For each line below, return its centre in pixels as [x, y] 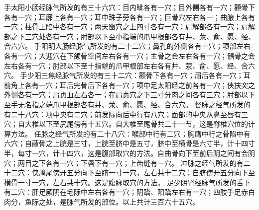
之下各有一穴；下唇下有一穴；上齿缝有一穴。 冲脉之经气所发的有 [137, 163]
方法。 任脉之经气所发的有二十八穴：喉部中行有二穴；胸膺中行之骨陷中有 [130, 133]
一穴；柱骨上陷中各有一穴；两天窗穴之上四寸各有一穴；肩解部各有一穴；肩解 [129, 27]
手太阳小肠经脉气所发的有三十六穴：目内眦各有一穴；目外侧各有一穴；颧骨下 [129, 7]
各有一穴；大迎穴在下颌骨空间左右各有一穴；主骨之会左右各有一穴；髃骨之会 [129, 55]
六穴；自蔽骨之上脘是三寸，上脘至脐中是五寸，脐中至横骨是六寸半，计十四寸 [129, 143]
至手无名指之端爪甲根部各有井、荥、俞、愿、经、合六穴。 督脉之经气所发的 [127, 104]
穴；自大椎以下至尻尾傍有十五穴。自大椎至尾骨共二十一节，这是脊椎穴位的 [126, 124]
